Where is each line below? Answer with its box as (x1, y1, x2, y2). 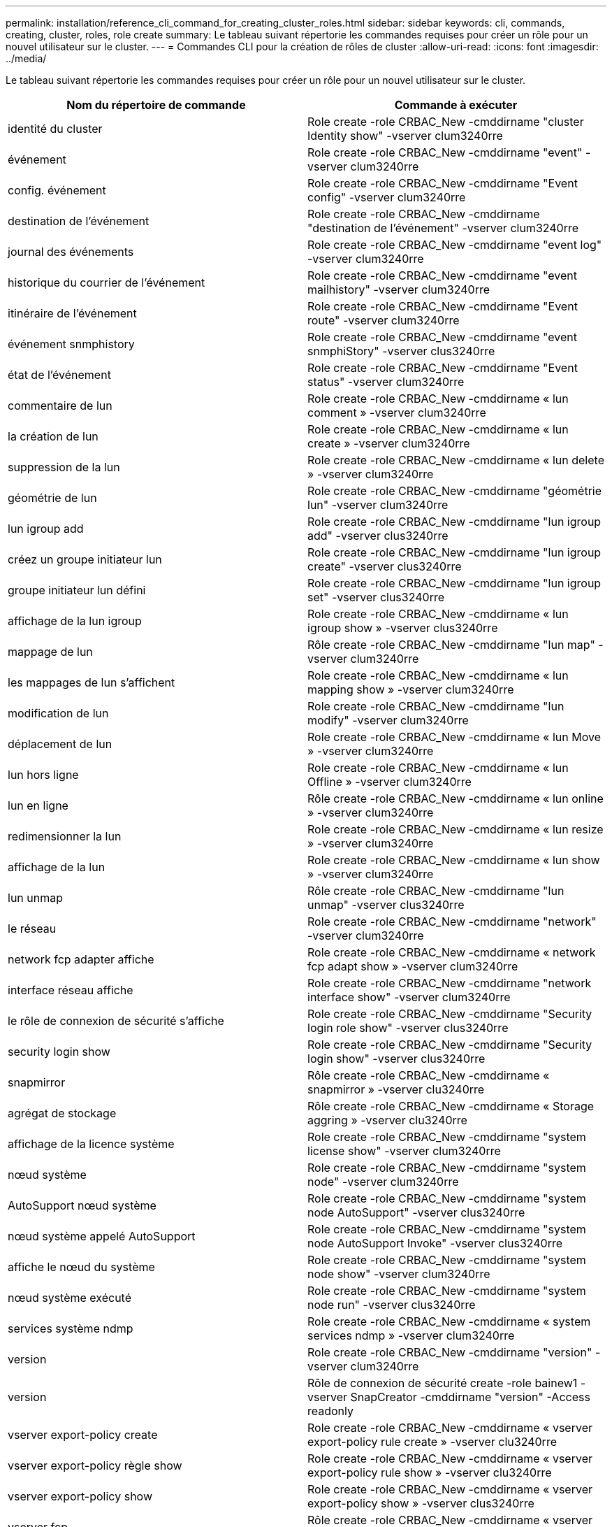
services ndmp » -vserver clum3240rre (307, 1328, 515, 1342)
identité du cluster (8, 122, 103, 136)
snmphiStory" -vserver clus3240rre (307, 344, 495, 358)
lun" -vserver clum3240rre (307, 498, 449, 512)
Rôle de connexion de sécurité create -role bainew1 (307, 1376, 578, 1390)
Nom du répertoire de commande (66, 98, 246, 112)
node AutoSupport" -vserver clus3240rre (307, 1205, 525, 1219)
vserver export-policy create (8, 1428, 158, 1442)
